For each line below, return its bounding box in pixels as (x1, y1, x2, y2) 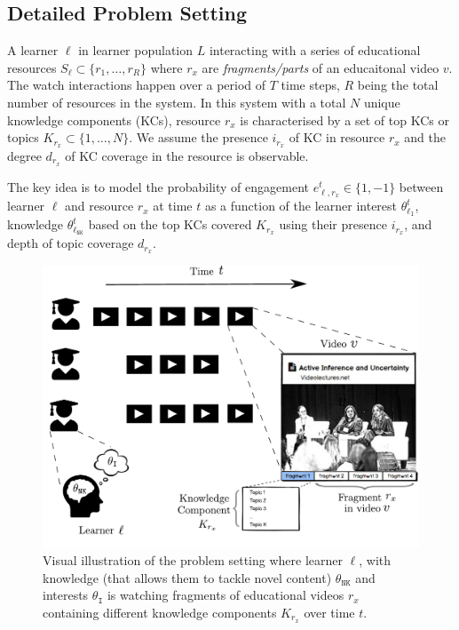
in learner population (78, 41, 194, 60)
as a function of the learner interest (204, 196, 398, 215)
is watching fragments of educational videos (107, 586, 344, 604)
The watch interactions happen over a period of (7, 76, 266, 94)
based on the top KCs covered (88, 215, 252, 234)
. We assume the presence (129, 128, 268, 147)
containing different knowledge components (43, 602, 277, 621)
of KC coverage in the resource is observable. (65, 147, 309, 165)
